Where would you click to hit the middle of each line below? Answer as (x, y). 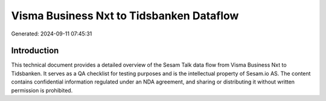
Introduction (35, 51)
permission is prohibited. (42, 90)
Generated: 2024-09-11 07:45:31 (52, 34)
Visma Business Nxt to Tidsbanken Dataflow (125, 16)
